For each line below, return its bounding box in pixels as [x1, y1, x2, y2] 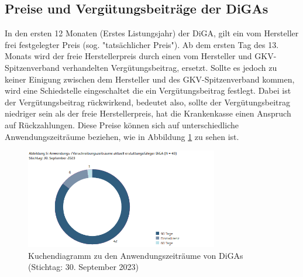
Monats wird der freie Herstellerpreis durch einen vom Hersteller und [5, 50, 252, 62]
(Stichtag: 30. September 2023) [28, 261, 139, 273]
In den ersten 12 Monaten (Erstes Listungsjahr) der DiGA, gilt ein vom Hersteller [5, 27, 299, 39]
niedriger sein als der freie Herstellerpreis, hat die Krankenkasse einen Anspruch [5, 107, 291, 119]
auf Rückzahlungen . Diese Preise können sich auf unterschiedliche [5, 118, 239, 131]
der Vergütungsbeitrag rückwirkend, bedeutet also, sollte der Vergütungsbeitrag [5, 95, 290, 108]
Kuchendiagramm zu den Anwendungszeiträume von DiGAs [28, 249, 243, 261]
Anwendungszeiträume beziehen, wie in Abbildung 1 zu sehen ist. [5, 130, 239, 142]
